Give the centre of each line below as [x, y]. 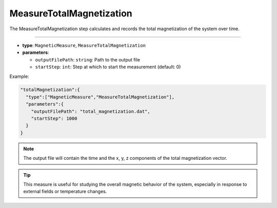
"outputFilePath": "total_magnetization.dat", [91, 111]
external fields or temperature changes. [65, 192]
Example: [19, 76]
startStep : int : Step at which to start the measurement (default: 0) [108, 67]
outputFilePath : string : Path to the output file [88, 59]
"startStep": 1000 [54, 119]
